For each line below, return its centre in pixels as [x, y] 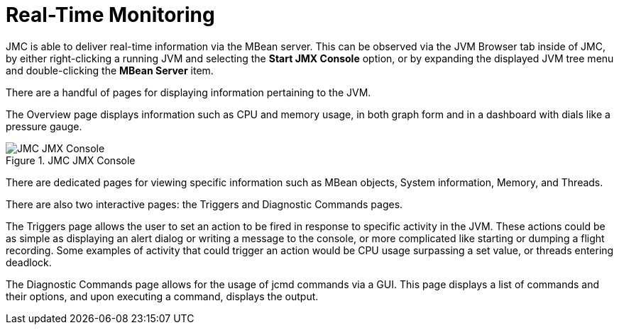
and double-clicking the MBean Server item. [110, 70]
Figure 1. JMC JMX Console [71, 160]
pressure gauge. [44, 126]
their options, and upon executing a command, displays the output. [162, 296]
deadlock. [29, 262]
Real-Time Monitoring [110, 15]
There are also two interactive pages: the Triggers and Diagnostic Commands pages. [204, 204]
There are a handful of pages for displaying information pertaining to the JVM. [188, 92]
